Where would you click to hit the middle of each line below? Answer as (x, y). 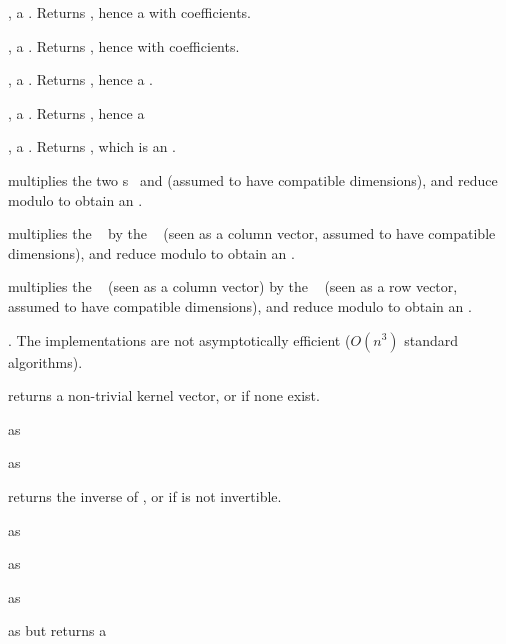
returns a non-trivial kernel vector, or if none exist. (164, 395)
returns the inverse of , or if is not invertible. (145, 495)
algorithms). (45, 361)
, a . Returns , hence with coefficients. (124, 45)
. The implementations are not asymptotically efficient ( (179, 339)
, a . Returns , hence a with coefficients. (130, 12)
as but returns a (57, 630)
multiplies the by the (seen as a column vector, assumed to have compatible (252, 233)
